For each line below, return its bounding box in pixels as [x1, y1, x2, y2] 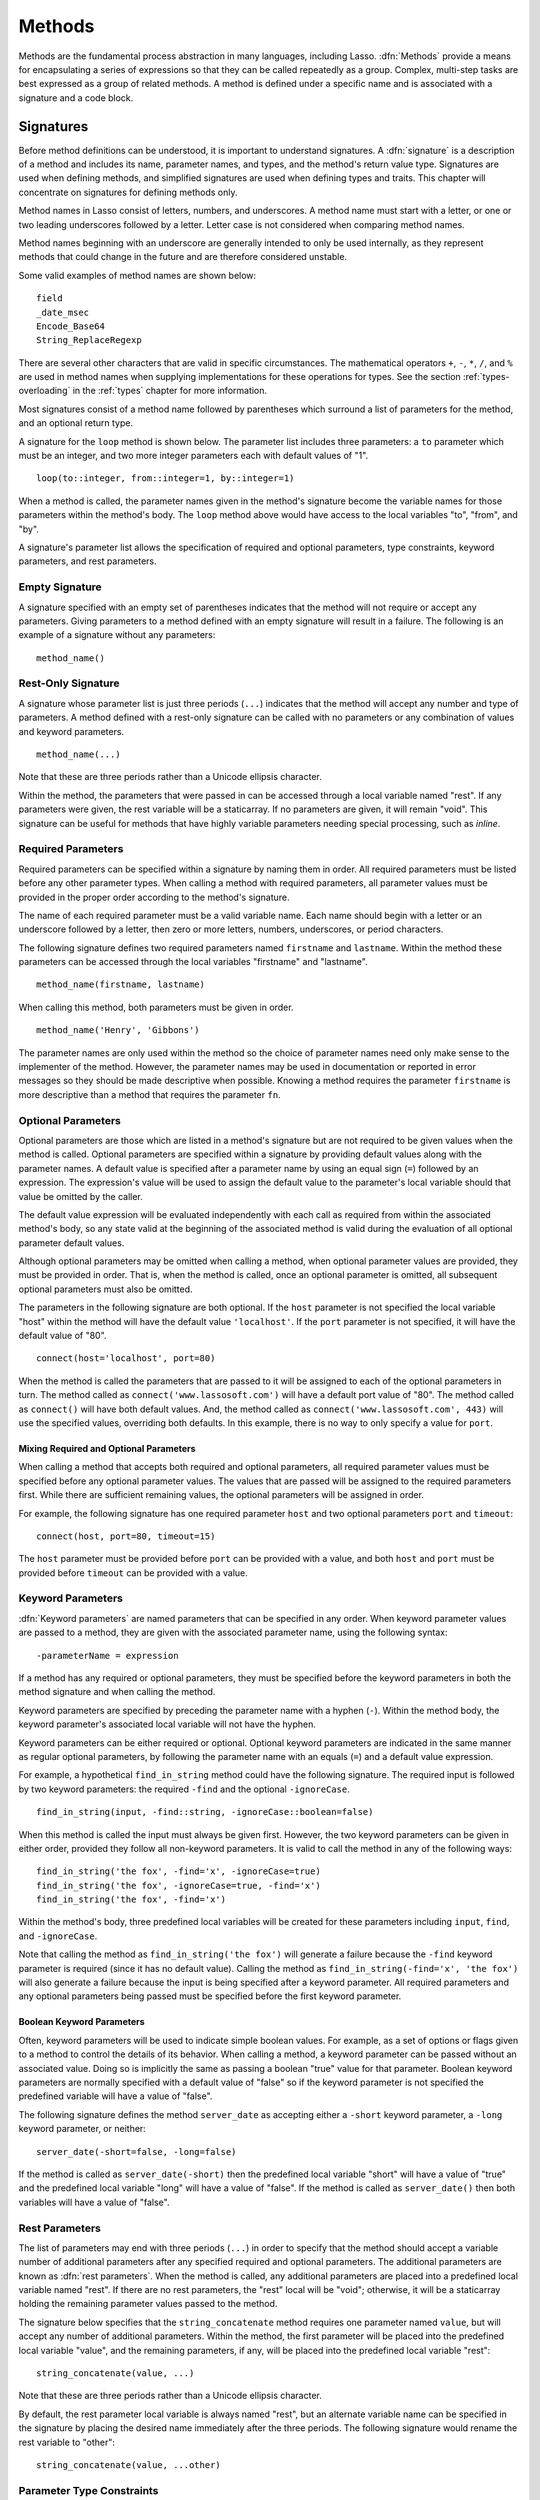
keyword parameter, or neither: [18, 2123, 147, 2135]
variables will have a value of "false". [18, 2196, 170, 2208]
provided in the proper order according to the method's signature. [18, 891, 290, 903]
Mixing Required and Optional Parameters [18, 1442, 196, 1454]
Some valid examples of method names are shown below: [18, 269, 257, 281]
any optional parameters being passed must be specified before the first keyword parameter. [18, 1990, 402, 2002]
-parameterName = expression [36, 1650, 179, 1661]
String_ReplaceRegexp [36, 335, 142, 346]
